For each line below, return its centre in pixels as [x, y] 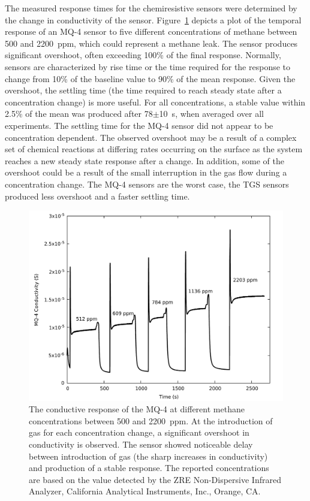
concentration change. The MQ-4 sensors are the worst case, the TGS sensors [147, 184]
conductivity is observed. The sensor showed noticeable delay [141, 444]
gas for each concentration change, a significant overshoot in [139, 432]
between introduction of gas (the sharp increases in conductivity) [148, 456]
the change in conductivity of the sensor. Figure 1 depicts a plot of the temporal [153, 19]
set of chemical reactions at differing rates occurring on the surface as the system [154, 149]
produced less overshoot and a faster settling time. [97, 196]
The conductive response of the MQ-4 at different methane [137, 409]
